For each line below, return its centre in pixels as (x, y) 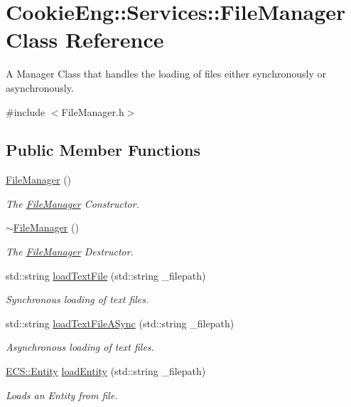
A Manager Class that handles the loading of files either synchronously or (166, 74)
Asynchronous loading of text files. (80, 347)
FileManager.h (93, 111)
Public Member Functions (103, 150)
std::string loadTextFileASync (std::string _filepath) (120, 323)
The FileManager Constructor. (72, 203)
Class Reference (85, 39)
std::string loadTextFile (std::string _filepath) (106, 275)
